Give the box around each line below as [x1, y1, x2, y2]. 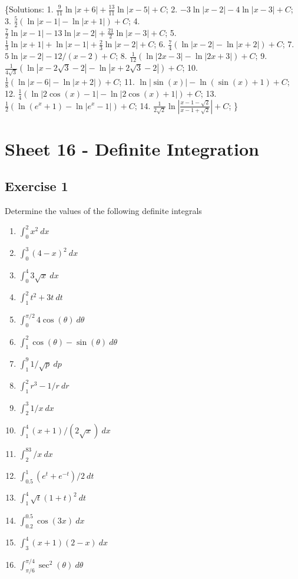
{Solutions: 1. [5, 3, 54, 15]
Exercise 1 [5, 177, 68, 195]
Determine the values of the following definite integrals [5, 205, 202, 217]
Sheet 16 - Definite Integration [5, 136, 260, 160]
